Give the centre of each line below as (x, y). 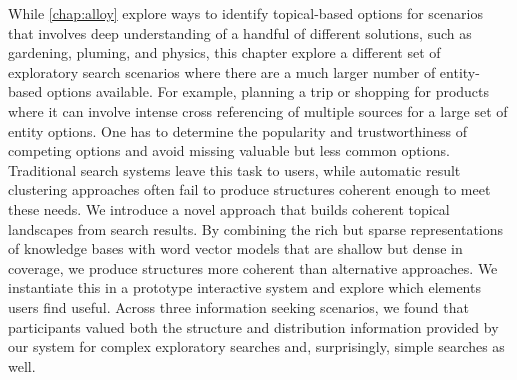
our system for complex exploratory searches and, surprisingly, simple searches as (256, 346)
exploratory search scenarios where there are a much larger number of (222, 71)
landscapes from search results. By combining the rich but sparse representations (256, 228)
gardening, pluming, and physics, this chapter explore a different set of (224, 52)
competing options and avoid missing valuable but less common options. (229, 150)
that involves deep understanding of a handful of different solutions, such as (240, 32)
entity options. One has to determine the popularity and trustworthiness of (238, 130)
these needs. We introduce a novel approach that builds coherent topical (229, 208)
